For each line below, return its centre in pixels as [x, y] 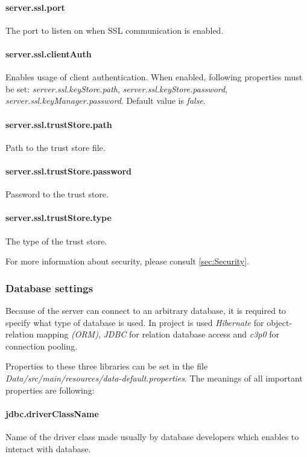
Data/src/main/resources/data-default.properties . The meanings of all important [154, 378]
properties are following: [50, 390]
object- [280, 322]
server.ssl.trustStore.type [59, 218]
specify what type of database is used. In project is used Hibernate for [135, 322]
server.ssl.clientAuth [49, 53]
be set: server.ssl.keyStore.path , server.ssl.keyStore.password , [117, 88]
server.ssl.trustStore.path [59, 124]
